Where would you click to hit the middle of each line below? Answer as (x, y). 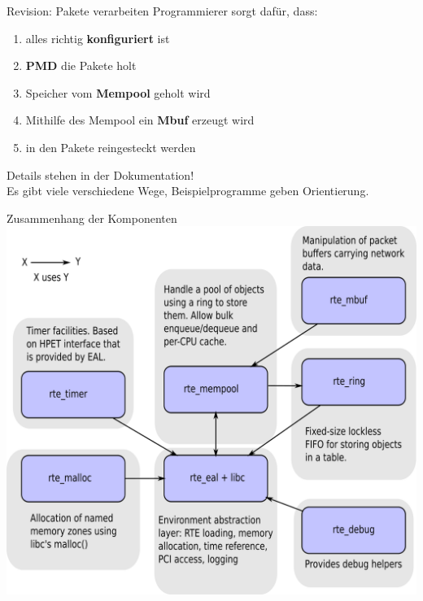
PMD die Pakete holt (81, 65)
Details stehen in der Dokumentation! (100, 174)
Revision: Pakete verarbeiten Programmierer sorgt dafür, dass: (162, 11)
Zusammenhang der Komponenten (92, 218)
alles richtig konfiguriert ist (98, 38)
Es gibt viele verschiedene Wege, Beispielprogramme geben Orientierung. (188, 191)
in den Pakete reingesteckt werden (111, 147)
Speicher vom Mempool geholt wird (118, 92)
